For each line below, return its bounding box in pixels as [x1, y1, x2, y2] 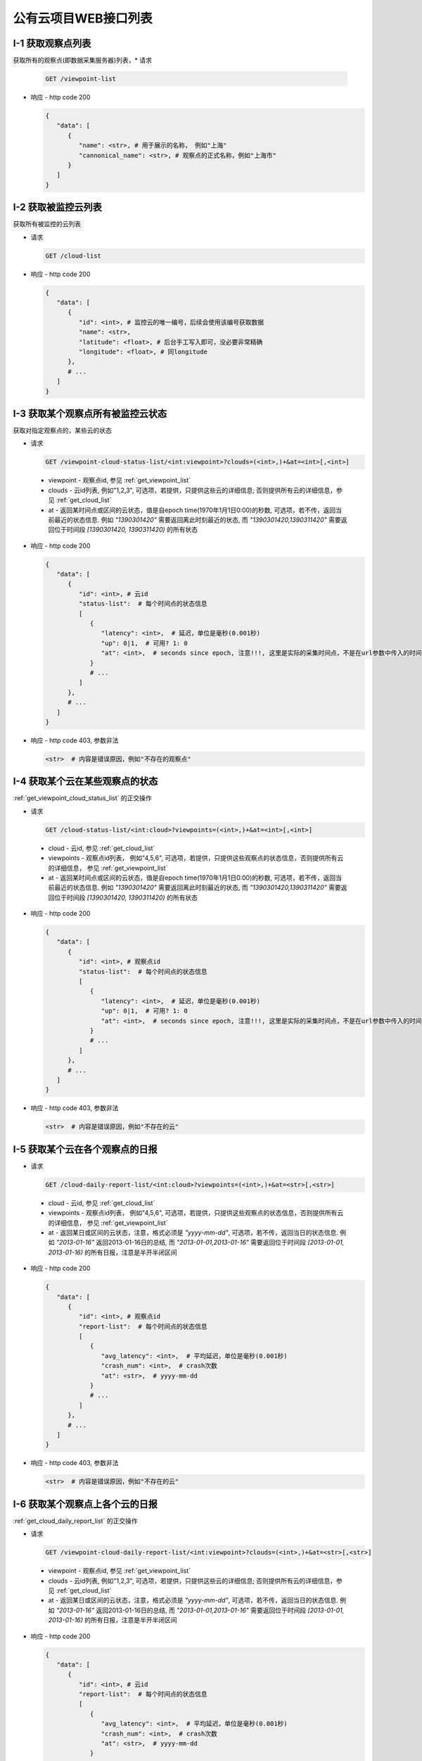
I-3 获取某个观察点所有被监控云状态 [13, 407, 167, 419]
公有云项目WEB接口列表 [13, 11, 153, 26]
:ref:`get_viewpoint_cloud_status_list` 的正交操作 [13, 794, 153, 802]
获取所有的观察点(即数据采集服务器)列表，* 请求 [13, 56, 153, 65]
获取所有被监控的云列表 [13, 220, 81, 228]
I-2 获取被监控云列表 [13, 201, 102, 213]
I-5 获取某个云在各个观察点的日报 [13, 1143, 158, 1155]
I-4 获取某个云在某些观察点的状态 [13, 776, 158, 788]
